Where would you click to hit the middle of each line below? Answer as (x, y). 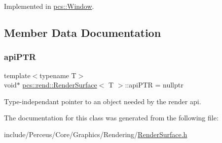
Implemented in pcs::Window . (49, 6)
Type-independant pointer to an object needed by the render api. (103, 101)
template (17, 75)
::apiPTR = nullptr (154, 85)
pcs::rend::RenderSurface (60, 85)
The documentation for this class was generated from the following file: (111, 118)
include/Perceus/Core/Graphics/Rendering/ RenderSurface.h (96, 134)
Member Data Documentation (83, 32)
